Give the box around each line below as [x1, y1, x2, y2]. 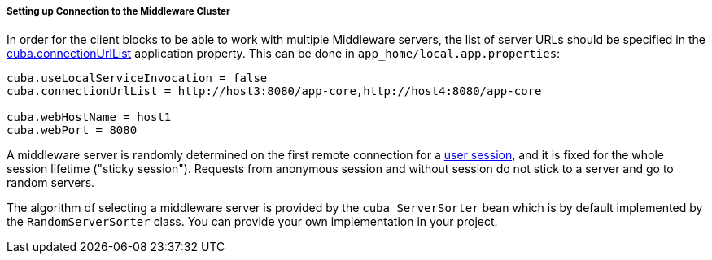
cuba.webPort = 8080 [7, 123, 138, 137]
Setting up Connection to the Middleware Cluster [7, 6, 230, 17]
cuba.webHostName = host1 [7, 110, 172, 124]
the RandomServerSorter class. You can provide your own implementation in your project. [7, 214, 498, 229]
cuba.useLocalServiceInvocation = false [7, 71, 268, 85]
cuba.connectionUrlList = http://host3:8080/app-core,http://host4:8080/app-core [7, 84, 542, 98]
